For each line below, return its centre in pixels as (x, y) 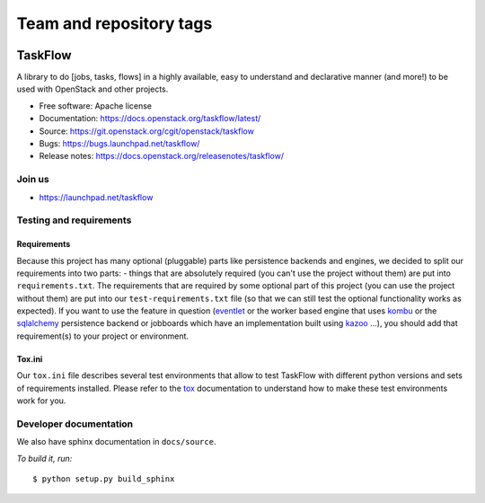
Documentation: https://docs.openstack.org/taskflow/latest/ (150, 119)
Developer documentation (75, 424)
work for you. (41, 401)
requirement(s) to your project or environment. (102, 336)
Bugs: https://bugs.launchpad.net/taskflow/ (119, 144)
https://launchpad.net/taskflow (96, 197)
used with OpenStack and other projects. (93, 89)
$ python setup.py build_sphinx (104, 479)
